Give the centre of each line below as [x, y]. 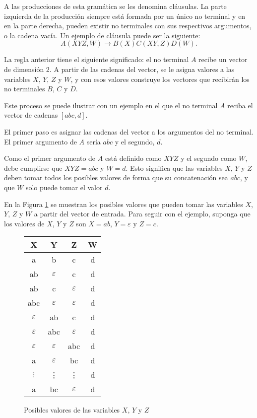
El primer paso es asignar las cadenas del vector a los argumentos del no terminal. [129, 131]
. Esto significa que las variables [174, 168]
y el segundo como [209, 158]
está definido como [133, 158]
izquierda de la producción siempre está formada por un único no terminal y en [125, 16]
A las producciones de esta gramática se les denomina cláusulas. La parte [115, 6]
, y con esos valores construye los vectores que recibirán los [160, 79]
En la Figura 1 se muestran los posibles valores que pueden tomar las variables [124, 204]
